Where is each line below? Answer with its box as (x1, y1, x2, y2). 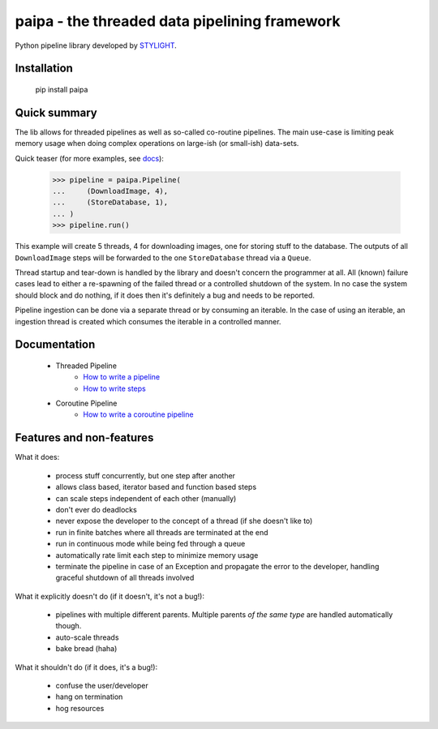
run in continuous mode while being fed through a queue (55, 539, 246, 549)
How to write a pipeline (83, 372, 161, 382)
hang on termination (55, 692, 123, 701)
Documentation (15, 337, 96, 352)
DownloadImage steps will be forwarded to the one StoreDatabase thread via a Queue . (15, 252, 311, 263)
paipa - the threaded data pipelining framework (15, 12, 341, 30)
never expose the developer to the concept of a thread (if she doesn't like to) (55, 516, 313, 526)
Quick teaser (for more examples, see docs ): (15, 153, 164, 163)
